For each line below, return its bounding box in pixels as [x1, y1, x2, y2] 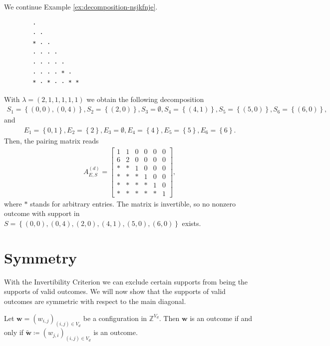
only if [4, 327, 23, 337]
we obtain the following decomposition [86, 93, 204, 104]
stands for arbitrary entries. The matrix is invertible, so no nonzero [30, 198, 236, 208]
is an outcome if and [190, 312, 253, 323]
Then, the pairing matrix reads [4, 135, 99, 145]
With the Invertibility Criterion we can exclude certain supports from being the [4, 276, 248, 286]
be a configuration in [83, 312, 147, 323]
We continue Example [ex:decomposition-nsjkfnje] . [4, 1, 158, 11]
